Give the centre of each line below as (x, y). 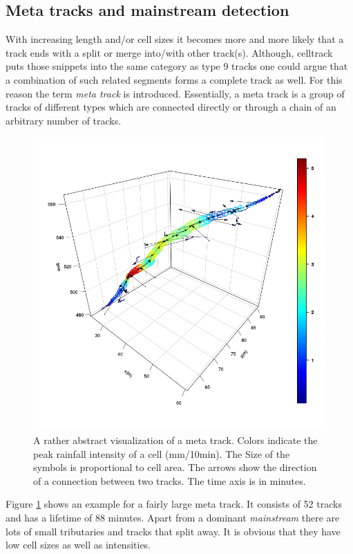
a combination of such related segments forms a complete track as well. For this (174, 79)
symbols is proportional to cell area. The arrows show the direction (175, 467)
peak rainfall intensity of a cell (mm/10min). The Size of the (162, 453)
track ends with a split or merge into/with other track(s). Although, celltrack (169, 52)
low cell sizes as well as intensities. (78, 545)
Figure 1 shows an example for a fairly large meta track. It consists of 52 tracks (174, 504)
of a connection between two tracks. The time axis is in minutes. (170, 480)
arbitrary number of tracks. (64, 120)
